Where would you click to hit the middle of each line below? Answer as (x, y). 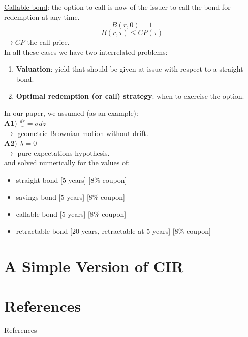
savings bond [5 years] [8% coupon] (70, 197)
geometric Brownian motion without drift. (83, 133)
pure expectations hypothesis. (64, 153)
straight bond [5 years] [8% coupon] (71, 179)
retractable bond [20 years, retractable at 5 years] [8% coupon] (113, 231)
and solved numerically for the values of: (67, 163)
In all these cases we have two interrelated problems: (86, 52)
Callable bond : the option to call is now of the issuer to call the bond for (117, 7)
